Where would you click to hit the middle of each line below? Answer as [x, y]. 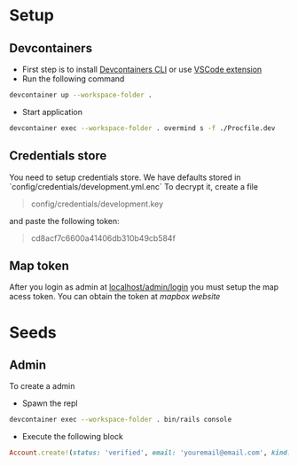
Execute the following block [73, 437]
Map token [39, 265]
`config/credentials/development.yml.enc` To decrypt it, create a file [134, 186]
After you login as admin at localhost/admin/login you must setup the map [144, 287]
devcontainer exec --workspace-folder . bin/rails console [121, 420]
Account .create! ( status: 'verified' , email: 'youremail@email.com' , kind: [150, 453]
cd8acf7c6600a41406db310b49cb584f [103, 238]
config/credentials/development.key [97, 204]
